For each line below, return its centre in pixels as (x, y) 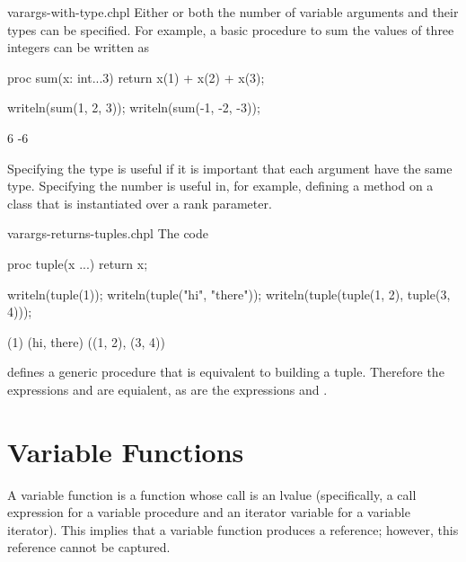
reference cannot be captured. (89, 547)
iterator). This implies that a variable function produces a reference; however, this (233, 529)
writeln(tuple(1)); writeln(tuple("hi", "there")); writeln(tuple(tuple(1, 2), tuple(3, (229, 294)
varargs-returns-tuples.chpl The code (108, 233)
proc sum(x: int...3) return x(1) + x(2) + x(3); (136, 77)
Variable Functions (126, 451)
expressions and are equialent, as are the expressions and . (167, 389)
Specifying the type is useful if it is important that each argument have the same (230, 168)
